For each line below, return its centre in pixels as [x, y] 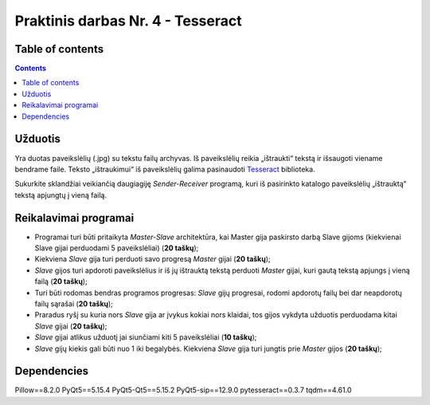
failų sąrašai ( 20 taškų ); [74, 304]
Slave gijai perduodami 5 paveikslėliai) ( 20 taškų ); [117, 248]
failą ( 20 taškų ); [61, 281]
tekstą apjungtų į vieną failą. [61, 195]
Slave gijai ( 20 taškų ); [71, 326]
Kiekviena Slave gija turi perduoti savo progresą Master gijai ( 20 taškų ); [152, 259]
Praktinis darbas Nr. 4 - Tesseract [128, 21]
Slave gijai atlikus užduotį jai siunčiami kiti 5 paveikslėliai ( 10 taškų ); [146, 337]
